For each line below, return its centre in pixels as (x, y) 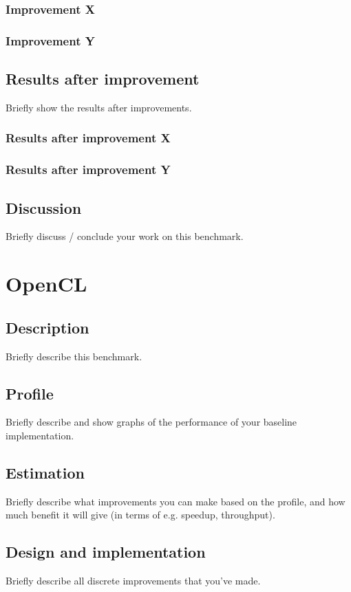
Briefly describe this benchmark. (74, 356)
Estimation (45, 472)
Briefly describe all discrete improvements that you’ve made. (133, 581)
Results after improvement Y (88, 169)
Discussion (44, 207)
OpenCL (46, 284)
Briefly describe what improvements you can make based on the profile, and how (175, 501)
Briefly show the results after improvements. (99, 107)
